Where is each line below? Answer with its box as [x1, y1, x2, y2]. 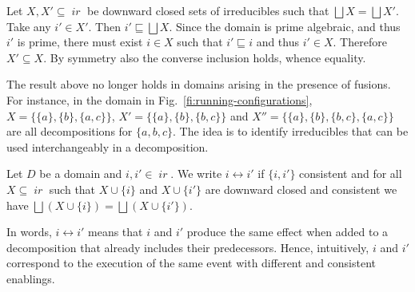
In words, [6, 223, 52, 240]
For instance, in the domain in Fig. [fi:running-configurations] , [6, 91, 313, 108]
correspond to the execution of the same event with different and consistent [6, 255, 376, 271]
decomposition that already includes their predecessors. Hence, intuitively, [6, 239, 369, 255]
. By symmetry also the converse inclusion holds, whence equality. [43, 49, 366, 65]
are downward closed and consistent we [205, 180, 397, 197]
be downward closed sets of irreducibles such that [87, 2, 329, 18]
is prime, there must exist [17, 34, 143, 50]
